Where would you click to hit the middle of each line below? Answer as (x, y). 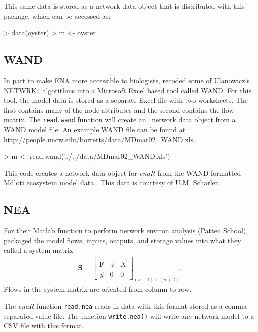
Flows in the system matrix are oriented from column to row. (98, 289)
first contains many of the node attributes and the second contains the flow (119, 110)
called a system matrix (39, 250)
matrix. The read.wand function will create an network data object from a (120, 120)
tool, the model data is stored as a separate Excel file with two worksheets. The (126, 100)
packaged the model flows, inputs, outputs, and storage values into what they (123, 240)
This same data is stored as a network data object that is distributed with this (124, 6)
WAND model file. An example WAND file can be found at (95, 130)
